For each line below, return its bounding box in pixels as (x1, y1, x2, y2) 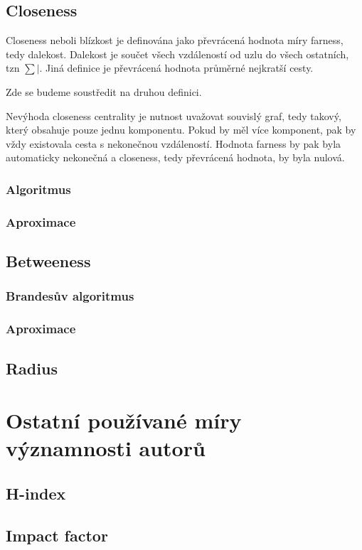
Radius (6, 357, 58, 379)
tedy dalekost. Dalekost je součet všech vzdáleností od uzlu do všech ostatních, (6, 46, 349, 61)
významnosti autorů (6, 433, 206, 463)
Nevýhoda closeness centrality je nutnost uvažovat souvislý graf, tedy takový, (6, 108, 341, 123)
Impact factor (6, 524, 108, 546)
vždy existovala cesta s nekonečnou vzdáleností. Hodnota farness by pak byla (6, 136, 341, 151)
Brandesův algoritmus (6, 287, 134, 305)
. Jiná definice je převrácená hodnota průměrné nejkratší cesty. (39, 60, 314, 75)
